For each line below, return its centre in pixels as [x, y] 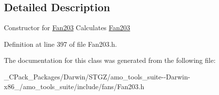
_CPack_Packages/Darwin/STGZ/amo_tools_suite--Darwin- [97, 76]
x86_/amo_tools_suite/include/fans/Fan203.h [74, 86]
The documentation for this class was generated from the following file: [110, 60]
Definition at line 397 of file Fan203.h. [61, 44]
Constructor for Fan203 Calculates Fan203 [67, 28]
